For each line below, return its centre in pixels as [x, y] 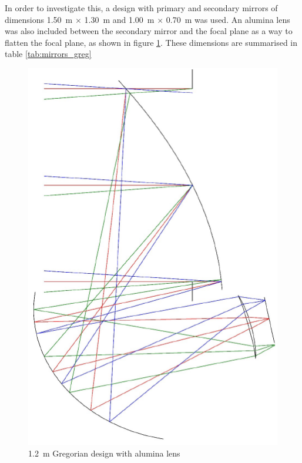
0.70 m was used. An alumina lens [228, 19]
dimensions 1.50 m [39, 19]
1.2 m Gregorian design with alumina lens [104, 453]
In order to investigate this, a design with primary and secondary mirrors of [141, 8]
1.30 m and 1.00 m [119, 19]
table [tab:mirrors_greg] [48, 54]
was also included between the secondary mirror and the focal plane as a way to [149, 31]
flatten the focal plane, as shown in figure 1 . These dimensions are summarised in [151, 42]
